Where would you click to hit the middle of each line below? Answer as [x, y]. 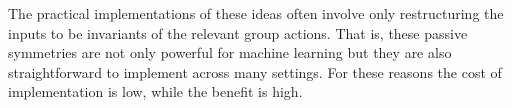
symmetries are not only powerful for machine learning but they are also [230, 52]
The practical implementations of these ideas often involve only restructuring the [256, 13]
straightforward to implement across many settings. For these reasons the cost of [255, 71]
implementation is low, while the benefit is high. [155, 91]
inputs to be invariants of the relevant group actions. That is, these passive [238, 32]
